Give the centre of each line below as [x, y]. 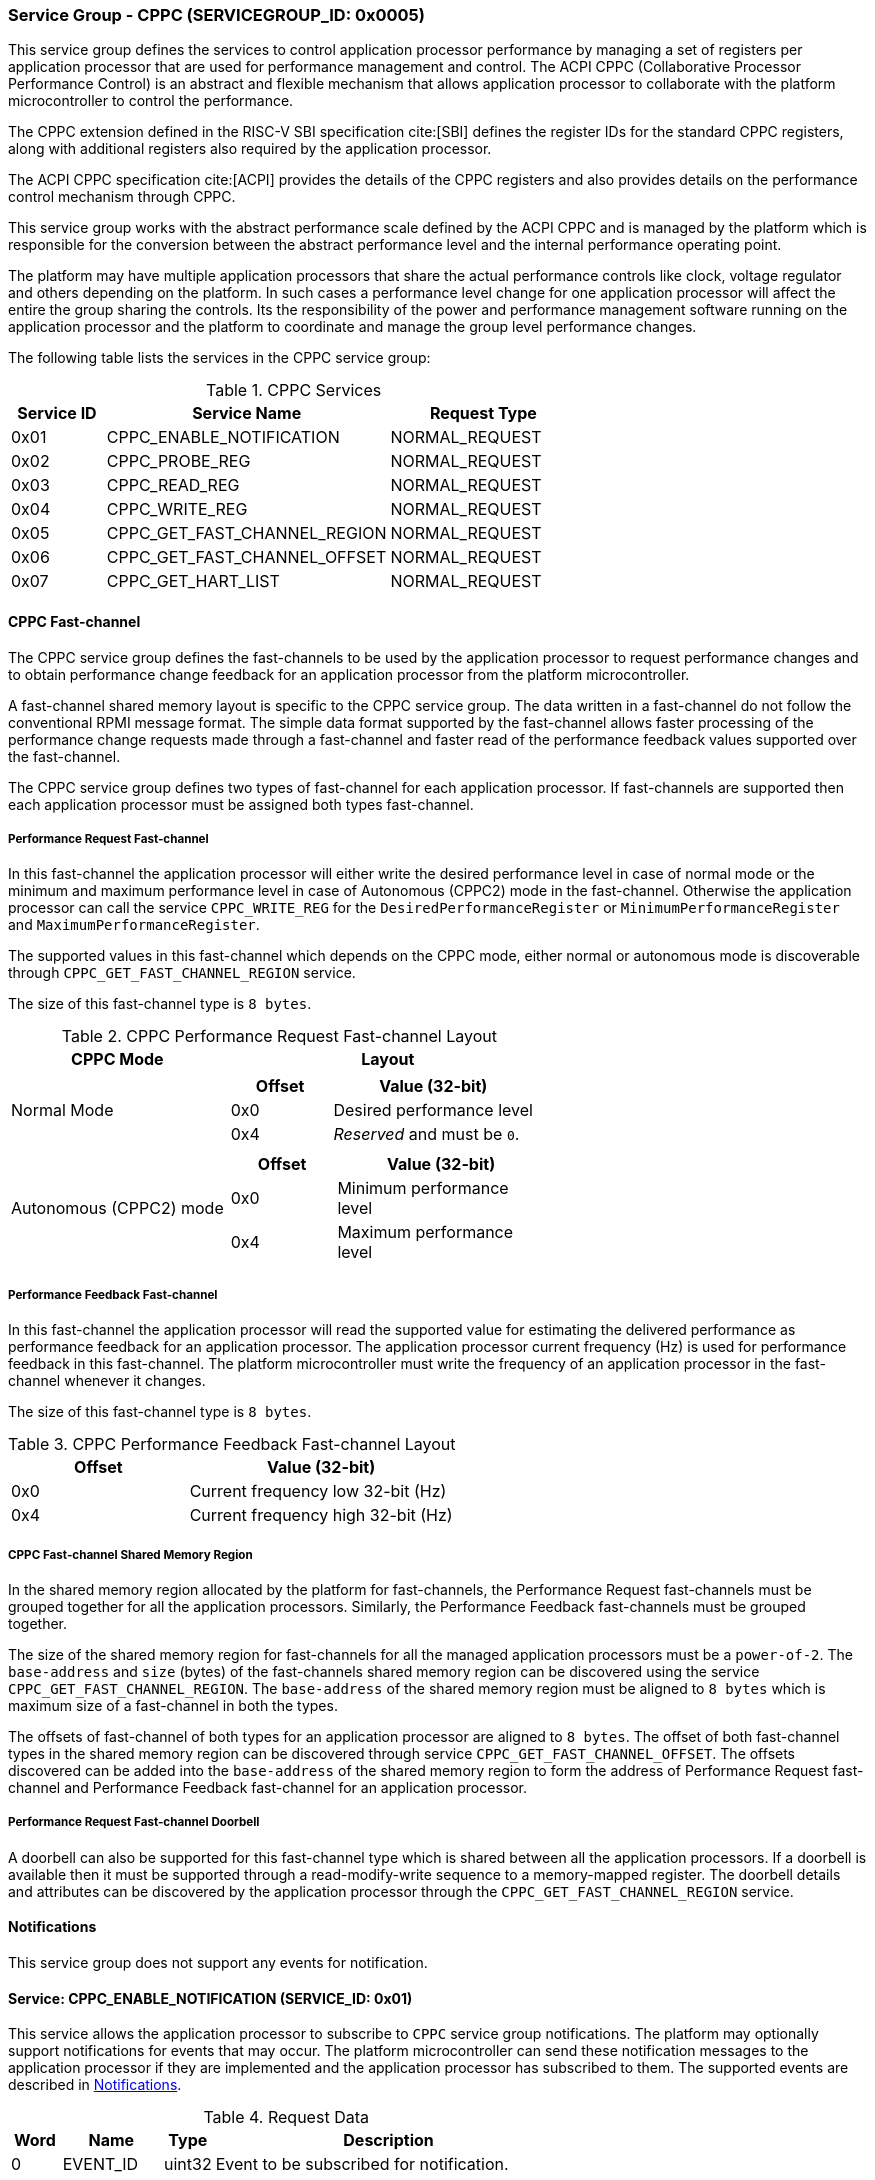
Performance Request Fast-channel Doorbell [134, 1822]
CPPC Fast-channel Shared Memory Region [130, 1554]
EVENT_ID [100, 2164]
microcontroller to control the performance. [151, 101]
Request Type [483, 413]
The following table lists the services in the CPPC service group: [219, 358]
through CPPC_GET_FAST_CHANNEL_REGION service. [182, 973]
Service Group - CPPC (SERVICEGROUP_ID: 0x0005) [216, 15]
